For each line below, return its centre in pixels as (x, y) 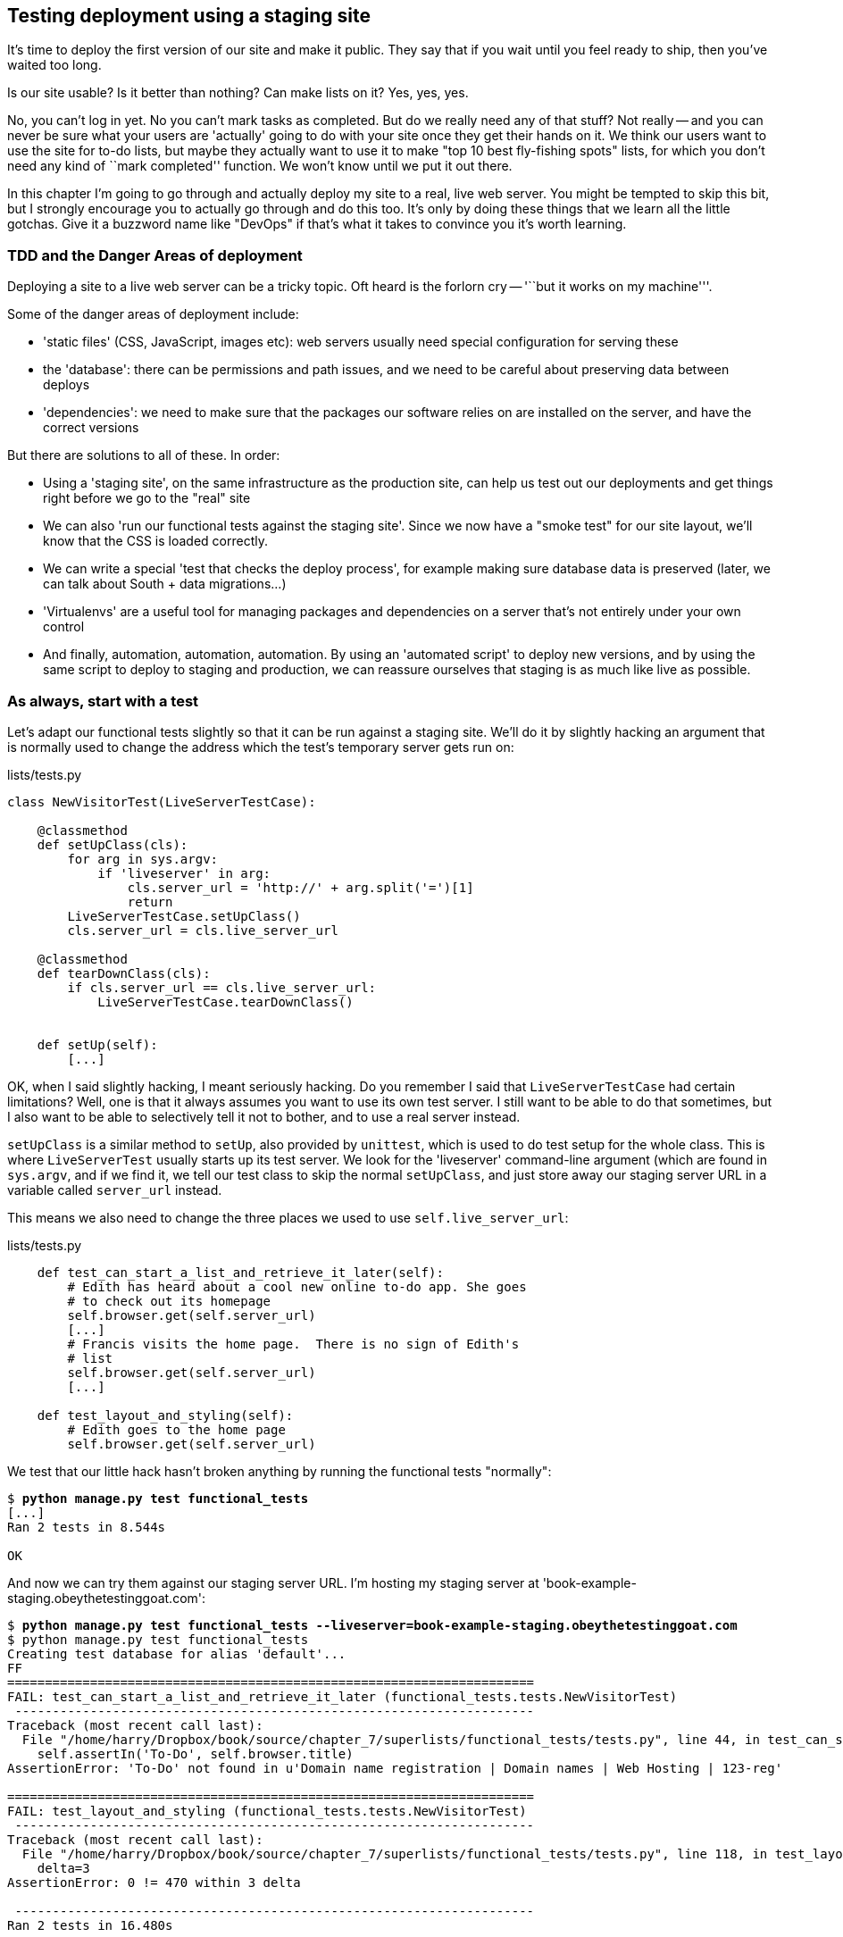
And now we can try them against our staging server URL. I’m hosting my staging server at (273, 1582)
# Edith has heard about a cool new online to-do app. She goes (297, 1286)
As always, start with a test (103, 701)
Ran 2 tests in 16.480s (90, 1925)
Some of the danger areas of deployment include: (153, 314)
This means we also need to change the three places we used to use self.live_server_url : (288, 1217)
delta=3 (63, 1868)
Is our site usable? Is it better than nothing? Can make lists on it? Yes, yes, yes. (238, 93)
